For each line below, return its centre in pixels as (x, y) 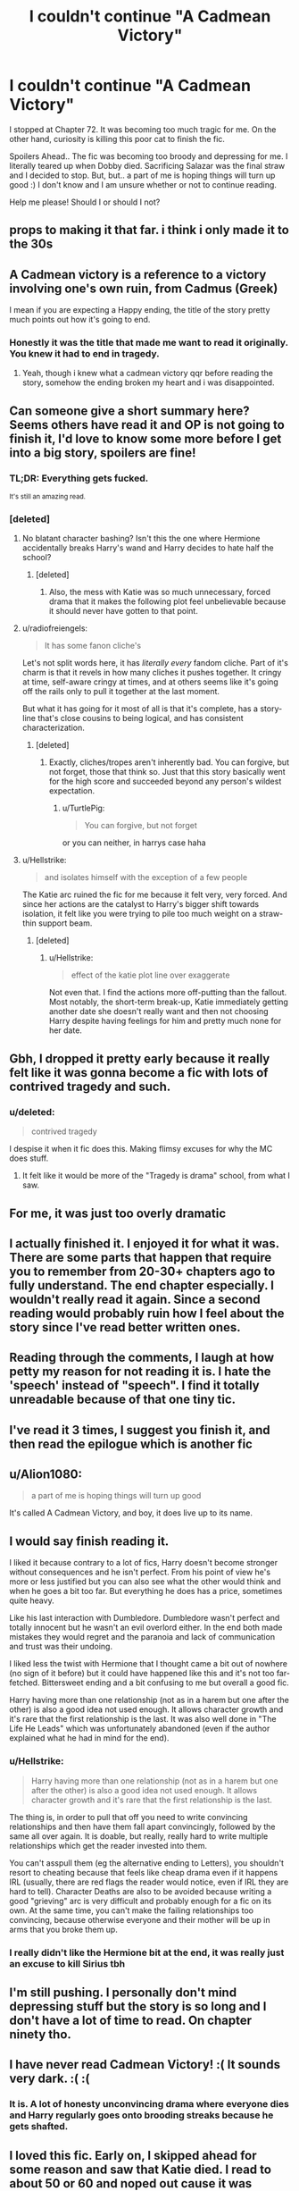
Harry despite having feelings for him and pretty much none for (165, 1021)
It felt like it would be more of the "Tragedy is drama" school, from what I (156, 1176)
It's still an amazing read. (48, 497)
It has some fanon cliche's (92, 646)
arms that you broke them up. (63, 1929)
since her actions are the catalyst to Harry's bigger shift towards (141, 904)
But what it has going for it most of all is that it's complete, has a (140, 709)
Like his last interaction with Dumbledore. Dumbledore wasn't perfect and (145, 1618)
